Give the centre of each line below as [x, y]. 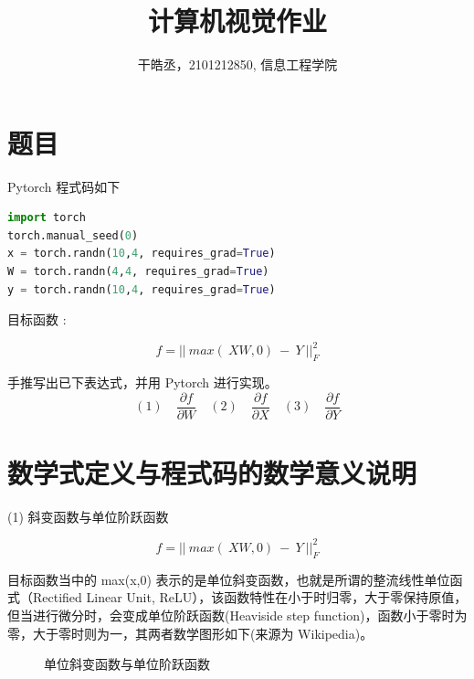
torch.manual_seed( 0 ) [73, 235]
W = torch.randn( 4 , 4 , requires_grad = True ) [138, 272]
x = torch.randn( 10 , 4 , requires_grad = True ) [142, 254]
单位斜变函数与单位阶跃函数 [127, 664]
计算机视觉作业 [237, 21]
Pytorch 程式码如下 [64, 186]
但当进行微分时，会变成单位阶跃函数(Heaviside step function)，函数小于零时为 [237, 615]
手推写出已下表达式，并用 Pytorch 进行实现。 [142, 382]
